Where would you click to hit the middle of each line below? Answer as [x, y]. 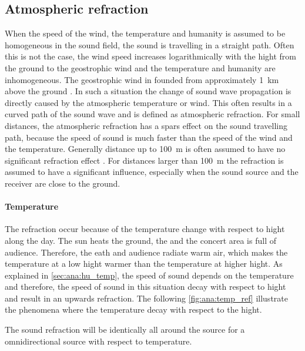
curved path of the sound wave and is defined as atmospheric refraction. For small [152, 114]
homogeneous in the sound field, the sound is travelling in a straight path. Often [150, 44]
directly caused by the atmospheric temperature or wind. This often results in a [148, 102]
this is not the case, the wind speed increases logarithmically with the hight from [151, 56]
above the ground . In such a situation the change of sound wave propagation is [148, 91]
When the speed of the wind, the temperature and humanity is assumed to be [145, 33]
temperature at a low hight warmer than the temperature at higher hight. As [144, 264]
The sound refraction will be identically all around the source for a [125, 330]
